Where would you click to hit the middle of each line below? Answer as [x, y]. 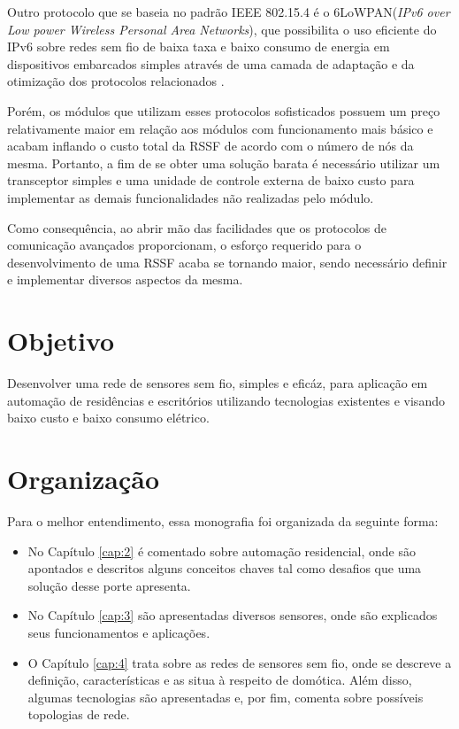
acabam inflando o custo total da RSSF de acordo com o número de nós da [210, 146]
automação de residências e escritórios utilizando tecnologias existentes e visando [226, 400]
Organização [84, 478]
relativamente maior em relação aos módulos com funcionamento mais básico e [220, 128]
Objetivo [61, 341]
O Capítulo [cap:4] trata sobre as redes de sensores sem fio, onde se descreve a [240, 662]
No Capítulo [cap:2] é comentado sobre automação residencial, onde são [222, 551]
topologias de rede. [79, 714]
